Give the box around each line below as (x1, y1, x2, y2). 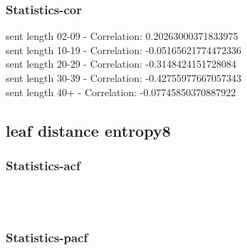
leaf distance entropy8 (6, 119, 171, 141)
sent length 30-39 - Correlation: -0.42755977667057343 (6, 71, 242, 85)
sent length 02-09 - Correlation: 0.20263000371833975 (6, 28, 238, 43)
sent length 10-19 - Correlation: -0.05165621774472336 (6, 42, 242, 57)
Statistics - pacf (6, 229, 88, 246)
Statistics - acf (6, 156, 80, 174)
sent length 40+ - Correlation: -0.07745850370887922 (6, 84, 236, 99)
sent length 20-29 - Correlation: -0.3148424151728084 (6, 56, 237, 71)
